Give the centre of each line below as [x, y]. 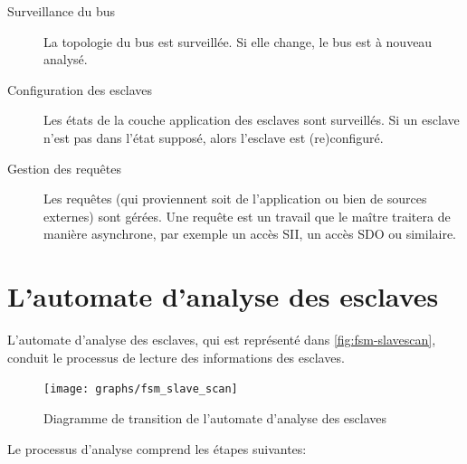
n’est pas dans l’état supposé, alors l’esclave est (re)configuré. [214, 137]
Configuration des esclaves [80, 89]
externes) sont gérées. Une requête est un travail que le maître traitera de [247, 216]
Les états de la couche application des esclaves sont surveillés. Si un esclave [252, 120]
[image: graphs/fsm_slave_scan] [141, 389]
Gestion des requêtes [64, 168]
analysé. [66, 59]
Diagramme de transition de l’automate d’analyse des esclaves [215, 417]
